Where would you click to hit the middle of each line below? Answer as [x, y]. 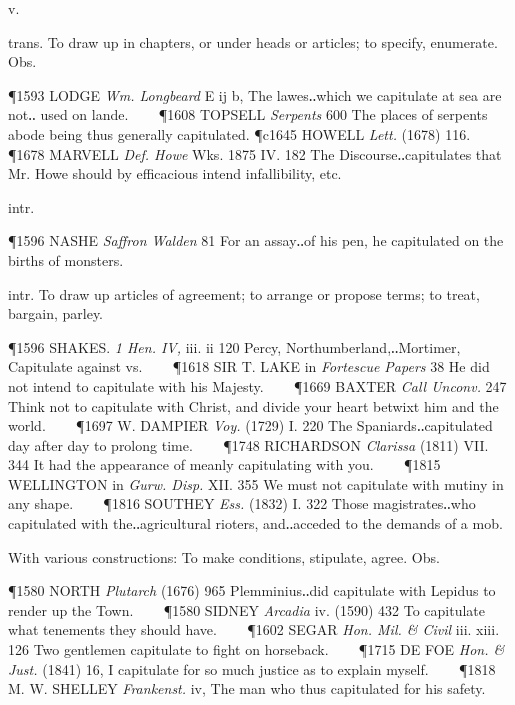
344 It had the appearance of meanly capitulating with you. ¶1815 [224, 464]
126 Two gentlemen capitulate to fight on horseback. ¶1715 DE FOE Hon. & [256, 649]
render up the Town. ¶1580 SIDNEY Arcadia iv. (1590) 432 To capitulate [246, 609]
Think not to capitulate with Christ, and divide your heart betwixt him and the [253, 405]
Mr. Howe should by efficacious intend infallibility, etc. [175, 173]
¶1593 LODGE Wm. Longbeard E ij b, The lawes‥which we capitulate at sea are [255, 94]
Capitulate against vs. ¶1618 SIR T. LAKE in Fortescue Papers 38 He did [249, 366]
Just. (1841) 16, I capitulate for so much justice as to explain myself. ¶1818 [252, 668]
